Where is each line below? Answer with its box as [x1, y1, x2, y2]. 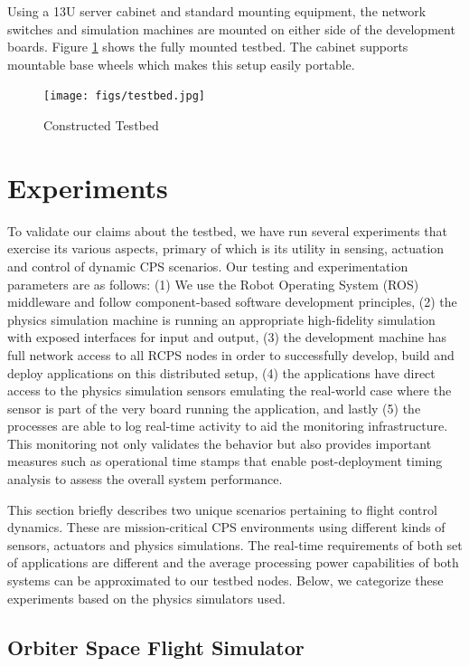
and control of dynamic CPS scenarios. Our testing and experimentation [7, 256, 408, 275]
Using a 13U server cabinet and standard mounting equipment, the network [7, 2, 427, 20]
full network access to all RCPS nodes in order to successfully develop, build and [7, 345, 455, 364]
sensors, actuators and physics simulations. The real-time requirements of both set [7, 535, 463, 554]
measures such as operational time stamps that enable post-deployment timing [7, 452, 443, 471]
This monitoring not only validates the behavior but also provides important [7, 433, 432, 452]
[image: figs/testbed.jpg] [43, 90, 205, 103]
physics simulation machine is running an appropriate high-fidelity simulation [7, 309, 436, 328]
